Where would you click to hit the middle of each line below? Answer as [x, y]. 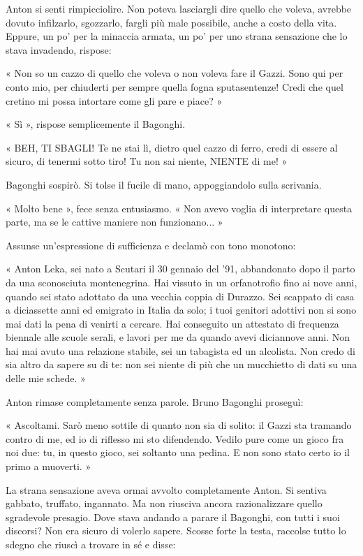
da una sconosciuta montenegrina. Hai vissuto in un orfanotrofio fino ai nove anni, [181, 282]
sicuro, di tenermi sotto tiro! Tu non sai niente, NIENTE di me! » [147, 161]
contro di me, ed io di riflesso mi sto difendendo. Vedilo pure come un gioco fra [175, 438]
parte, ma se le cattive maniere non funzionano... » [114, 222]
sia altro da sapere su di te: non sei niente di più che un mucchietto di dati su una [181, 364]
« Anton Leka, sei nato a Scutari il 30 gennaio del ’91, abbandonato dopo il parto [180, 269]
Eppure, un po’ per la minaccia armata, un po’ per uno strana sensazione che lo [177, 36]
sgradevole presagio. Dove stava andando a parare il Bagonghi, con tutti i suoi [173, 517]
